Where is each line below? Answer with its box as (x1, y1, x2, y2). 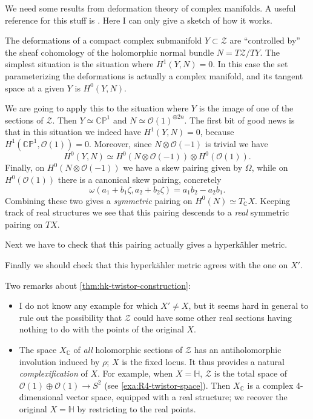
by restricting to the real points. (77, 402, 196, 415)
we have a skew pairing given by (123, 161, 243, 174)
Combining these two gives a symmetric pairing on (5, 194, 193, 206)
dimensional (19, 391, 64, 403)
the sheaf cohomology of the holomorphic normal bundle (5, 45, 214, 58)
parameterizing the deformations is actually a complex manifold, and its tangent (5, 69, 303, 82)
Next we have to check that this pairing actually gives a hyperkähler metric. (5, 238, 288, 251)
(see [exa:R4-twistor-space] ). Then (104, 378, 231, 391)
